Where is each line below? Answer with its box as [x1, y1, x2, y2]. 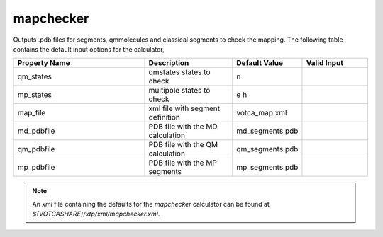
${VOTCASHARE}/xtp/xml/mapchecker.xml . [32, 209, 160, 219]
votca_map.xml [236, 108, 287, 118]
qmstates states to [148, 67, 211, 77]
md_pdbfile [17, 126, 55, 136]
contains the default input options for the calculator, [13, 45, 165, 53]
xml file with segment [148, 103, 220, 113]
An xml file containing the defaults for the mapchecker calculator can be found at [32, 200, 270, 208]
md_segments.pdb [236, 126, 299, 136]
